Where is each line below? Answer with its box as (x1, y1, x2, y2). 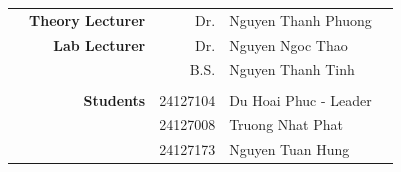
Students (83, 89, 146, 110)
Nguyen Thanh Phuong (229, 9, 372, 30)
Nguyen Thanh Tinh (229, 59, 355, 80)
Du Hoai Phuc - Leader (229, 89, 372, 110)
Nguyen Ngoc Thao (229, 34, 348, 55)
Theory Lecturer (29, 9, 146, 30)
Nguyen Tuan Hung (229, 139, 350, 160)
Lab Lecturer (53, 34, 146, 55)
